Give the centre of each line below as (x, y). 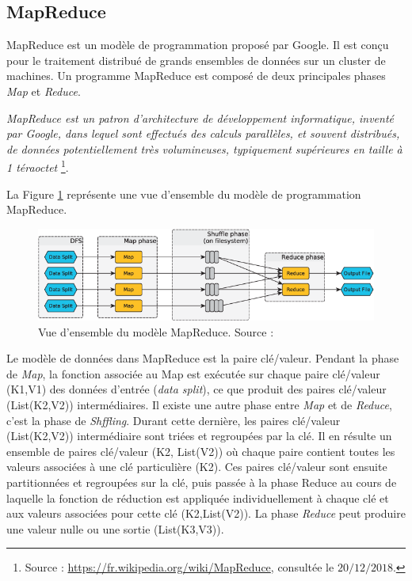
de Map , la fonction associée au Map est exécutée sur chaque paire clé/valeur (193, 373)
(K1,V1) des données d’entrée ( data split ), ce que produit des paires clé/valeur (196, 389)
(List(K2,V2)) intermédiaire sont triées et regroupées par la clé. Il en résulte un (199, 436)
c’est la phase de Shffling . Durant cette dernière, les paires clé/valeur (174, 420)
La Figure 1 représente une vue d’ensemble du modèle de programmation (184, 194)
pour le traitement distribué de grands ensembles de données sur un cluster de (196, 60)
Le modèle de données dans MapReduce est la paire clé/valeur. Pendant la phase (203, 358)
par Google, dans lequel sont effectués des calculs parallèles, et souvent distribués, (203, 133)
